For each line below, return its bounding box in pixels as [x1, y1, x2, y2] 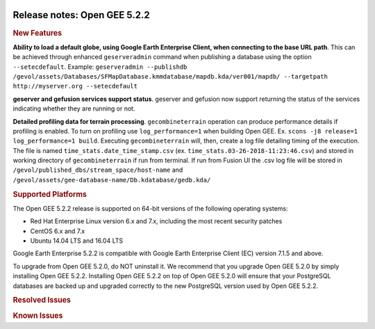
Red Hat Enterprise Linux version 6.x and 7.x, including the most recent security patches [30, 217, 283, 225]
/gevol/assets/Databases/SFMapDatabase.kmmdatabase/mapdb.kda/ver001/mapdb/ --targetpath [12, 72, 328, 80]
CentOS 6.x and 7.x [30, 227, 85, 235]
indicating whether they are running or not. [12, 104, 135, 113]
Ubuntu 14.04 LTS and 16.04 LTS [30, 236, 124, 245]
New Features [12, 28, 62, 38]
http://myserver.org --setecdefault [12, 82, 138, 90]
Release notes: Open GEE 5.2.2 [12, 9, 150, 21]
